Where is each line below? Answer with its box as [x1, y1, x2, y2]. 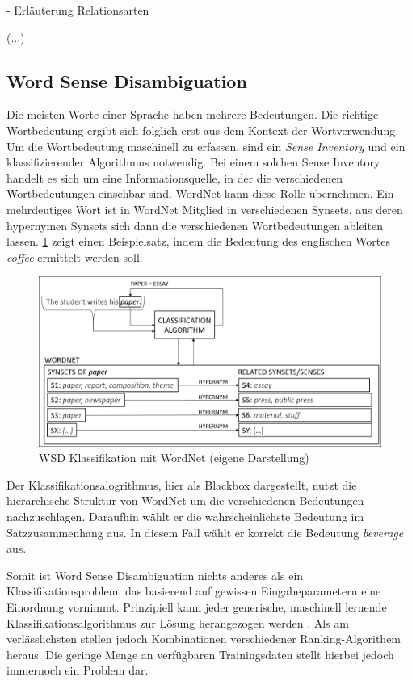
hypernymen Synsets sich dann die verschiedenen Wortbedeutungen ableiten [6, 216, 383, 233]
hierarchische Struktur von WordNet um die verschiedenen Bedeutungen [6, 492, 364, 509]
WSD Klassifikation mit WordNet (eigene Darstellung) [39, 449, 309, 466]
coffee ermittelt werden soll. [6, 248, 143, 265]
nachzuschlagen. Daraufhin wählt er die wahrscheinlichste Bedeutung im [6, 508, 364, 525]
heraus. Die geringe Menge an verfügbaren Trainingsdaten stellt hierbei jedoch [6, 645, 394, 662]
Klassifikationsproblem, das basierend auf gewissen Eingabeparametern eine [6, 582, 381, 599]
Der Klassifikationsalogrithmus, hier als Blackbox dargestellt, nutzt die [6, 476, 357, 493]
